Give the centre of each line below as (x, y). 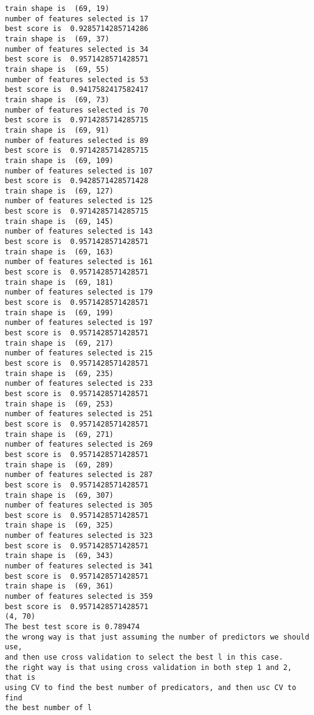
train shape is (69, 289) (59, 465)
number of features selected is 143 (79, 232)
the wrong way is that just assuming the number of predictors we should (157, 637)
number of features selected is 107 (79, 171)
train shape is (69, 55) (57, 69)
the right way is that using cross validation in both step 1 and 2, (148, 667)
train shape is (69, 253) (59, 404)
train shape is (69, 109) (59, 160)
